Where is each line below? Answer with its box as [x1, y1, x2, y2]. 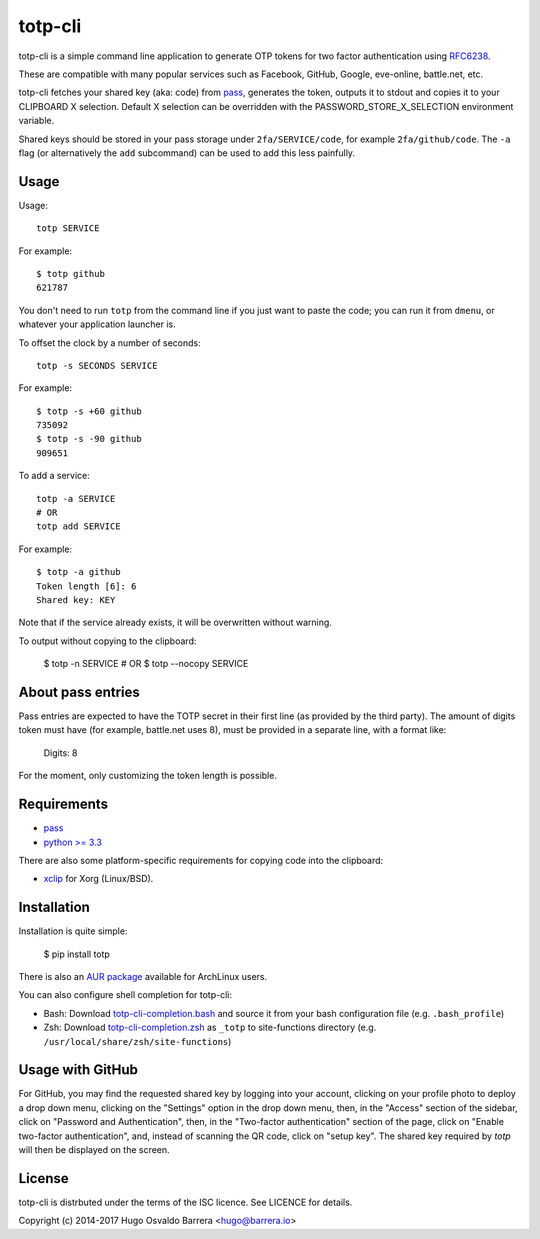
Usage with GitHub [18, 1061, 139, 1079]
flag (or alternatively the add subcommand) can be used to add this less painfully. [18, 146, 355, 159]
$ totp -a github [36, 566, 121, 578]
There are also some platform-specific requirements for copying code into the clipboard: [18, 854, 384, 866]
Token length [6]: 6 [36, 580, 137, 592]
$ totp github [36, 268, 105, 279]
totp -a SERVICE [36, 493, 116, 504]
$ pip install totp [43, 948, 110, 960]
